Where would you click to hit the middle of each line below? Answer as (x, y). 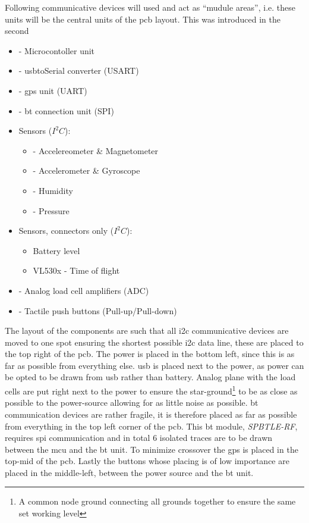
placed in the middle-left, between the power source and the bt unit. (129, 472)
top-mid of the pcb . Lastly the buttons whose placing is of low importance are (147, 461)
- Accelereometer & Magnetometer (96, 150)
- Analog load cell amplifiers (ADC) (84, 290)
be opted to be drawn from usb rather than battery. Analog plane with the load (150, 377)
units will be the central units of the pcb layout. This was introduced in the (143, 19)
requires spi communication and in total (78, 438)
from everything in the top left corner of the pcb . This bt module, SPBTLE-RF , (151, 426)
